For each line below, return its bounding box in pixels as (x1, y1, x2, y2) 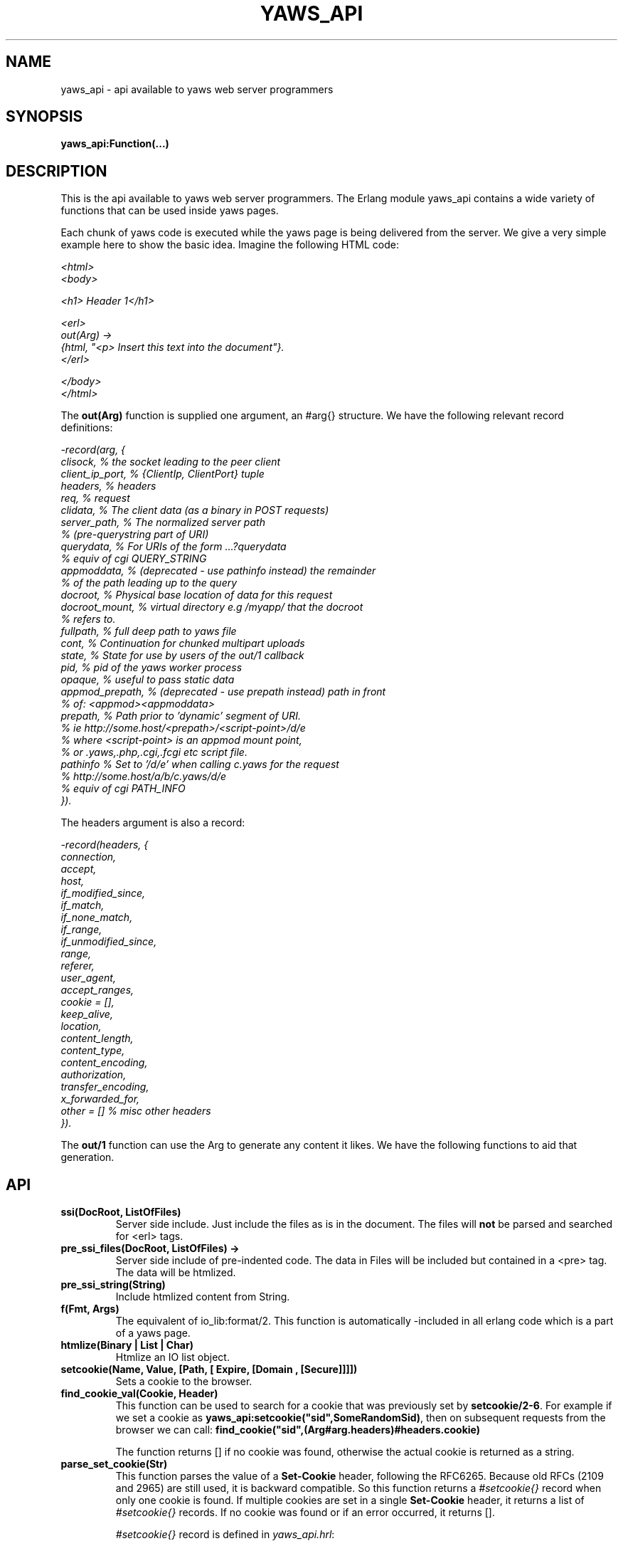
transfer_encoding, (60, 1080, 149, 1093)
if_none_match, (60, 911, 133, 924)
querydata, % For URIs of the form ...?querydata (60, 540, 287, 553)
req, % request (60, 492, 130, 505)
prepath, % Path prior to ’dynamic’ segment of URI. (60, 710, 301, 722)
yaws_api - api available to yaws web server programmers (60, 83, 334, 95)
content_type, (60, 1044, 125, 1057)
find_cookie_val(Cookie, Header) (60, 1387, 218, 1400)
